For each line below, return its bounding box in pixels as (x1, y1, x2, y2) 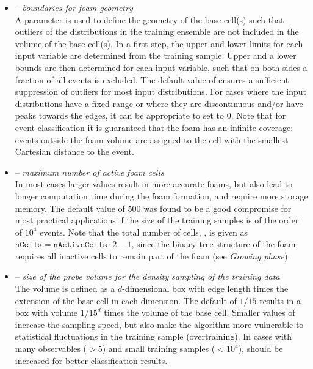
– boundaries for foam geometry (15, 1, 133, 13)
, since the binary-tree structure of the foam (131, 237, 296, 250)
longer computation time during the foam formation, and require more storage (15, 189, 308, 202)
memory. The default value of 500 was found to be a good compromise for (15, 201, 292, 214)
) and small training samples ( (102, 342, 215, 355)
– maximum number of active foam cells (15, 165, 164, 178)
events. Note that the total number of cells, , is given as (40, 225, 248, 238)
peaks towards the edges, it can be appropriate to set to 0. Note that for (15, 109, 286, 122)
